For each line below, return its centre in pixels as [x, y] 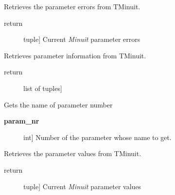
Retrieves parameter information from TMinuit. [75, 55]
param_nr [22, 121]
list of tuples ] [43, 88]
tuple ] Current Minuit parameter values [82, 186]
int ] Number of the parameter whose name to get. [97, 137]
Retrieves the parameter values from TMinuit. [73, 153]
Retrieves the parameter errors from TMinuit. [72, 6]
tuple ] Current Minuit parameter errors [82, 39]
